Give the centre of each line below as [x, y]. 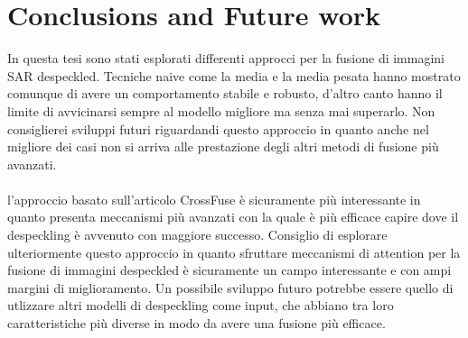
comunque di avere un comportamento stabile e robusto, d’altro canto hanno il [225, 93]
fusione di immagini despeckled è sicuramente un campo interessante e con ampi [229, 270]
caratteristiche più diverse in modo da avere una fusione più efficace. [197, 323]
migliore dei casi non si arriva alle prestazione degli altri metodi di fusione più [223, 146]
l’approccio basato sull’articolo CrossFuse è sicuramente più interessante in [214, 199]
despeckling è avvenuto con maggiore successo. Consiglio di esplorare [197, 235]
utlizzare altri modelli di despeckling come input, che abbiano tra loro [201, 305]
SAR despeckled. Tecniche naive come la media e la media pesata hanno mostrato [234, 75]
